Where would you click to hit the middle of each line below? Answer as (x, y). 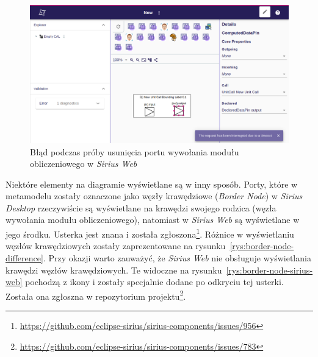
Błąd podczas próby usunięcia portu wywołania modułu (135, 151)
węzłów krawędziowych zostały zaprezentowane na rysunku (116, 246)
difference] (24, 257)
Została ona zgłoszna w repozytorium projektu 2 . (96, 295)
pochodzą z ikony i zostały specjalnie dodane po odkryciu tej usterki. (154, 282)
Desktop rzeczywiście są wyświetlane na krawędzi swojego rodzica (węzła (141, 207)
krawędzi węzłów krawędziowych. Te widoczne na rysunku (114, 270)
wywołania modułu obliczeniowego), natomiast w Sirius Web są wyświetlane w (153, 220)
